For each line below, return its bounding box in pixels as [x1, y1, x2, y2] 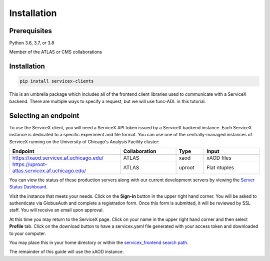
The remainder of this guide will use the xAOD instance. [9, 248, 124, 255]
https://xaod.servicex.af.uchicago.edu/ [12, 154, 103, 161]
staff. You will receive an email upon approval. [9, 207, 104, 213]
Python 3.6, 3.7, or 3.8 [9, 40, 54, 46]
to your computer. [9, 230, 46, 236]
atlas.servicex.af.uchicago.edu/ [12, 167, 86, 174]
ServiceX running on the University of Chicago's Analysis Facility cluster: [9, 138, 160, 145]
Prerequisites [9, 27, 52, 35]
